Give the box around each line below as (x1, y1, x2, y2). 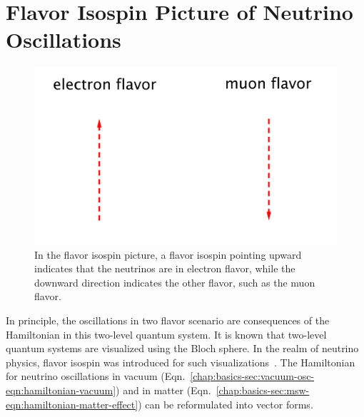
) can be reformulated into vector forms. (138, 396, 313, 411)
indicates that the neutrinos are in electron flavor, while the (34, 261, 295, 276)
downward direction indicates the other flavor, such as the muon (34, 274, 315, 289)
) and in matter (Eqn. (116, 382, 211, 397)
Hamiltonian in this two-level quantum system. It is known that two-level (6, 326, 327, 341)
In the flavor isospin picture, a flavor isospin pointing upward (34, 247, 302, 262)
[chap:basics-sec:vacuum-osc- (190, 369, 315, 383)
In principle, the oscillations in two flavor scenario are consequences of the (6, 312, 330, 327)
